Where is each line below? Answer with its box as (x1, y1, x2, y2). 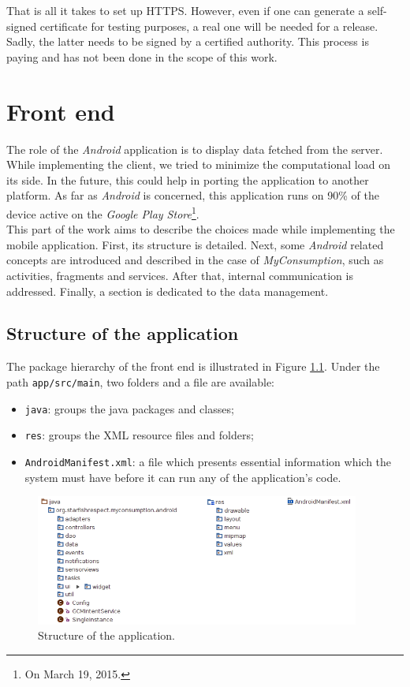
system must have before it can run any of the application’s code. (24, 469, 341, 485)
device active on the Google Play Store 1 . (6, 203, 199, 222)
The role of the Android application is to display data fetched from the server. (6, 140, 383, 157)
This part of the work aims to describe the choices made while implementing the (6, 221, 395, 237)
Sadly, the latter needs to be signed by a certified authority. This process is (6, 33, 369, 50)
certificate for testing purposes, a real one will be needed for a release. (39, 17, 378, 34)
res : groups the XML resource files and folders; (24, 427, 254, 443)
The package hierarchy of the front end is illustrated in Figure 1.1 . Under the (6, 358, 380, 375)
